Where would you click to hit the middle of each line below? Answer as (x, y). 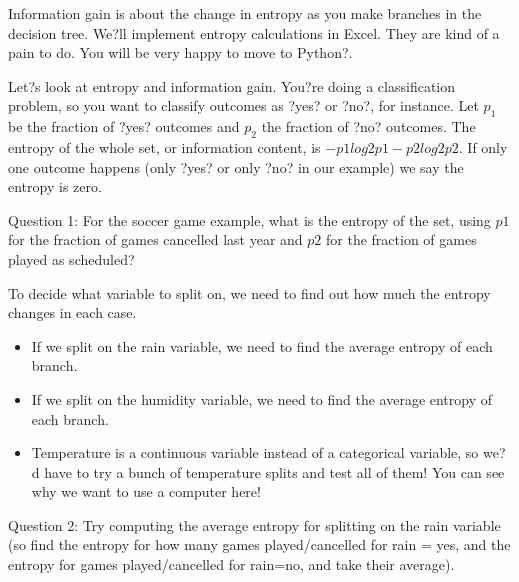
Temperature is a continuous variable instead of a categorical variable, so (255, 452)
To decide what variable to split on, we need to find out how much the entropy (249, 292)
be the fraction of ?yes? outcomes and (124, 126)
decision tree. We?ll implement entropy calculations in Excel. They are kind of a (254, 32)
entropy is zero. (55, 186)
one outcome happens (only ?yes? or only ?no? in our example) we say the (236, 166)
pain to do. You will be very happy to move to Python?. (180, 52)
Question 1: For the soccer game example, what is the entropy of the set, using (249, 219)
